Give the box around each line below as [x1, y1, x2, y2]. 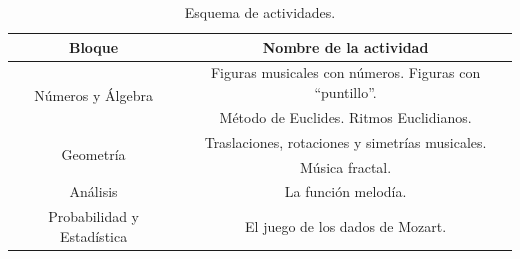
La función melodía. [284, 181, 407, 202]
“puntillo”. [314, 82, 377, 103]
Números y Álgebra [34, 84, 153, 105]
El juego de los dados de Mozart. [245, 216, 447, 237]
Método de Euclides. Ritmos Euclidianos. [219, 106, 472, 127]
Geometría [61, 144, 126, 165]
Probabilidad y [48, 206, 140, 227]
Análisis [69, 181, 118, 202]
